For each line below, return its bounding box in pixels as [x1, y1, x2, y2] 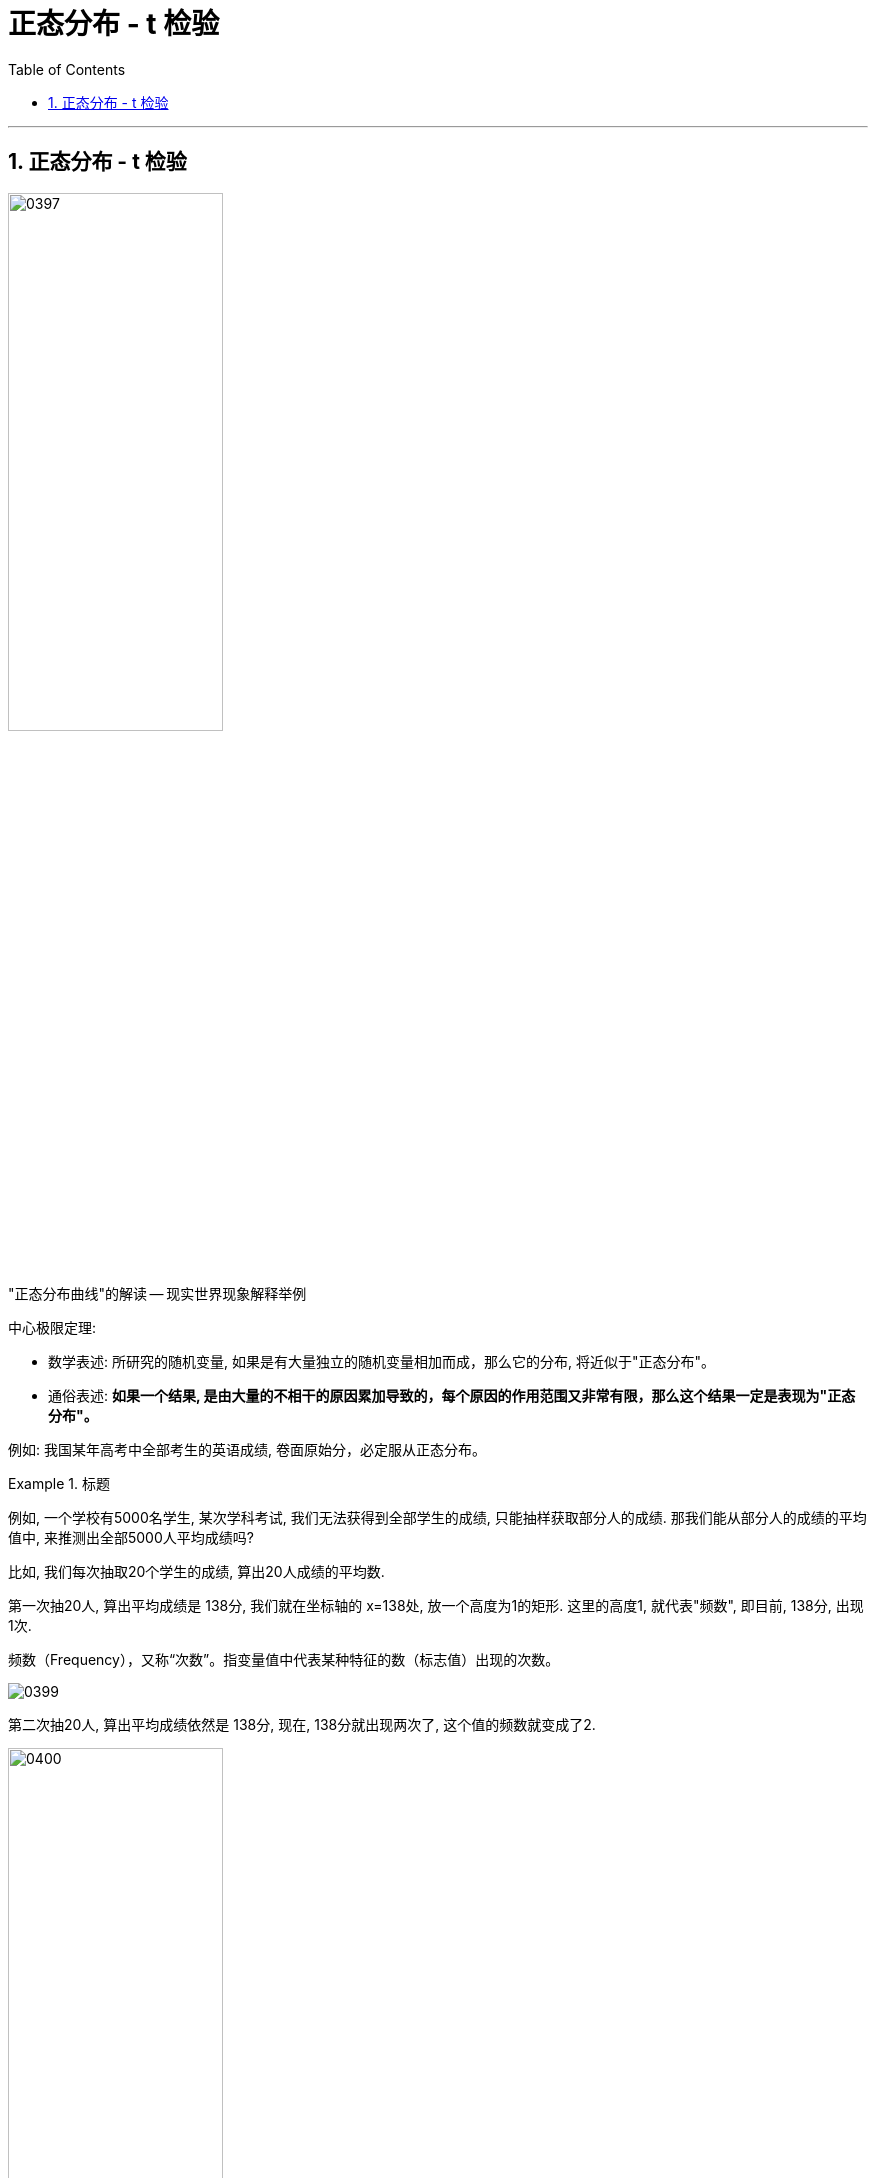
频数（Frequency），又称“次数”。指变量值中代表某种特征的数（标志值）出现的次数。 [8, 1650, 560, 1668]
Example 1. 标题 [8, 1474, 110, 1492]
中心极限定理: [8, 1318, 97, 1336]
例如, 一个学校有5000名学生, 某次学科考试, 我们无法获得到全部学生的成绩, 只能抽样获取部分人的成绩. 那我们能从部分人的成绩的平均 [8, 1508, 867, 1526]
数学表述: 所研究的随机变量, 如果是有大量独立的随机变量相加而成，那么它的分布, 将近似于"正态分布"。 [48, 1352, 715, 1370]
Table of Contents [8, 60, 126, 78]
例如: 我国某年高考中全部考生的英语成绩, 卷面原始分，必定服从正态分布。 [8, 1440, 486, 1458]
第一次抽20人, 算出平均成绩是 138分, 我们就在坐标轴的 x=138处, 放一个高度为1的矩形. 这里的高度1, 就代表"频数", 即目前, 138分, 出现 [8, 1596, 864, 1614]
